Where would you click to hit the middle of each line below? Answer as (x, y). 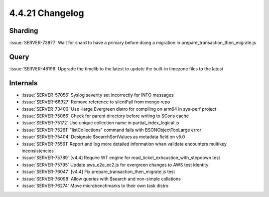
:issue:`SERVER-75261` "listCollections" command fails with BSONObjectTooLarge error (112, 130)
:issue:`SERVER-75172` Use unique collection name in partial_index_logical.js (100, 123)
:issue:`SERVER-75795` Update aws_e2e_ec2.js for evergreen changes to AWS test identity (115, 165)
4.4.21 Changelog (47, 13)
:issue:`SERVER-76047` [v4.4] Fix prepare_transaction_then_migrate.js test (98, 172)
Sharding (24, 31)
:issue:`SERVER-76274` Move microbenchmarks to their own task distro (95, 186)
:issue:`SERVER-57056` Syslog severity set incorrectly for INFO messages (98, 95)
